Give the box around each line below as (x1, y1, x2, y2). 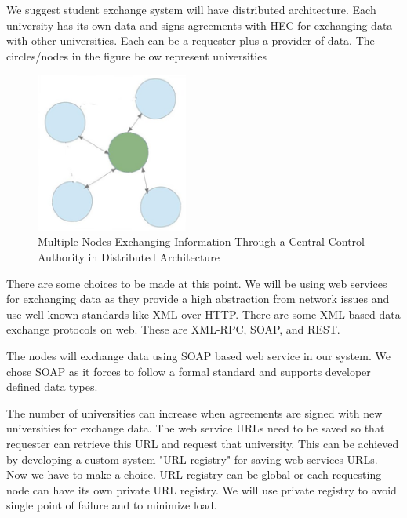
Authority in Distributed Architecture (38, 248, 220, 264)
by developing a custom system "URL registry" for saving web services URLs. (6, 451, 378, 467)
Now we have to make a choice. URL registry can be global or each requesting (6, 466, 382, 483)
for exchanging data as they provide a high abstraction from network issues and (6, 290, 390, 307)
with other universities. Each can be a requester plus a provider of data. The (6, 32, 375, 49)
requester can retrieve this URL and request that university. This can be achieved (6, 435, 399, 451)
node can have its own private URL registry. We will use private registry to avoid (6, 481, 397, 498)
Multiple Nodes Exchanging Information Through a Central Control (38, 233, 365, 250)
